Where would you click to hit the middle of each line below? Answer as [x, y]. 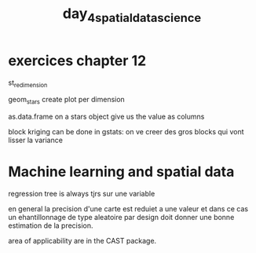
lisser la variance [35, 140]
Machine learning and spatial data [121, 172]
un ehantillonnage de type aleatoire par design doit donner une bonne [121, 218]
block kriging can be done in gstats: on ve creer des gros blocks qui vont [126, 132]
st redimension [28, 83]
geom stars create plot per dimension [67, 101]
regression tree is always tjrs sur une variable [82, 194]
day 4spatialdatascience [132, 15]
